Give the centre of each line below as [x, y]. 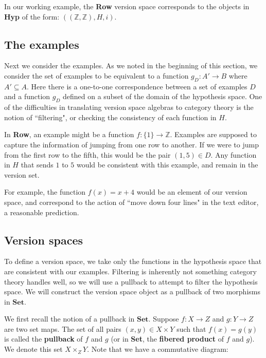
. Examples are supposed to [213, 134]
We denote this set [33, 349]
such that [191, 328]
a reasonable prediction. [42, 212]
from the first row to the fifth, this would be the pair [87, 154]
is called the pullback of [43, 339]
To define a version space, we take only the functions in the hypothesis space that [133, 261]
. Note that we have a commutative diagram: [158, 349]
